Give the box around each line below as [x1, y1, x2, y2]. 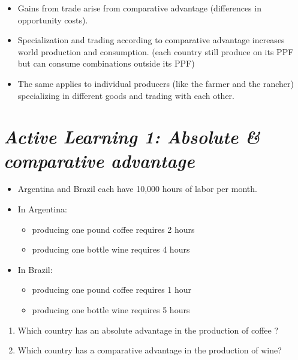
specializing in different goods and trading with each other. [17, 89, 234, 101]
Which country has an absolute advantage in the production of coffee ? [17, 323, 279, 336]
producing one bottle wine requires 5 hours [32, 304, 190, 316]
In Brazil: [17, 263, 53, 275]
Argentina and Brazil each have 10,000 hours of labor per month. [17, 182, 257, 195]
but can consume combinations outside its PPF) [17, 57, 195, 70]
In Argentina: [17, 203, 67, 215]
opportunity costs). [17, 13, 88, 26]
